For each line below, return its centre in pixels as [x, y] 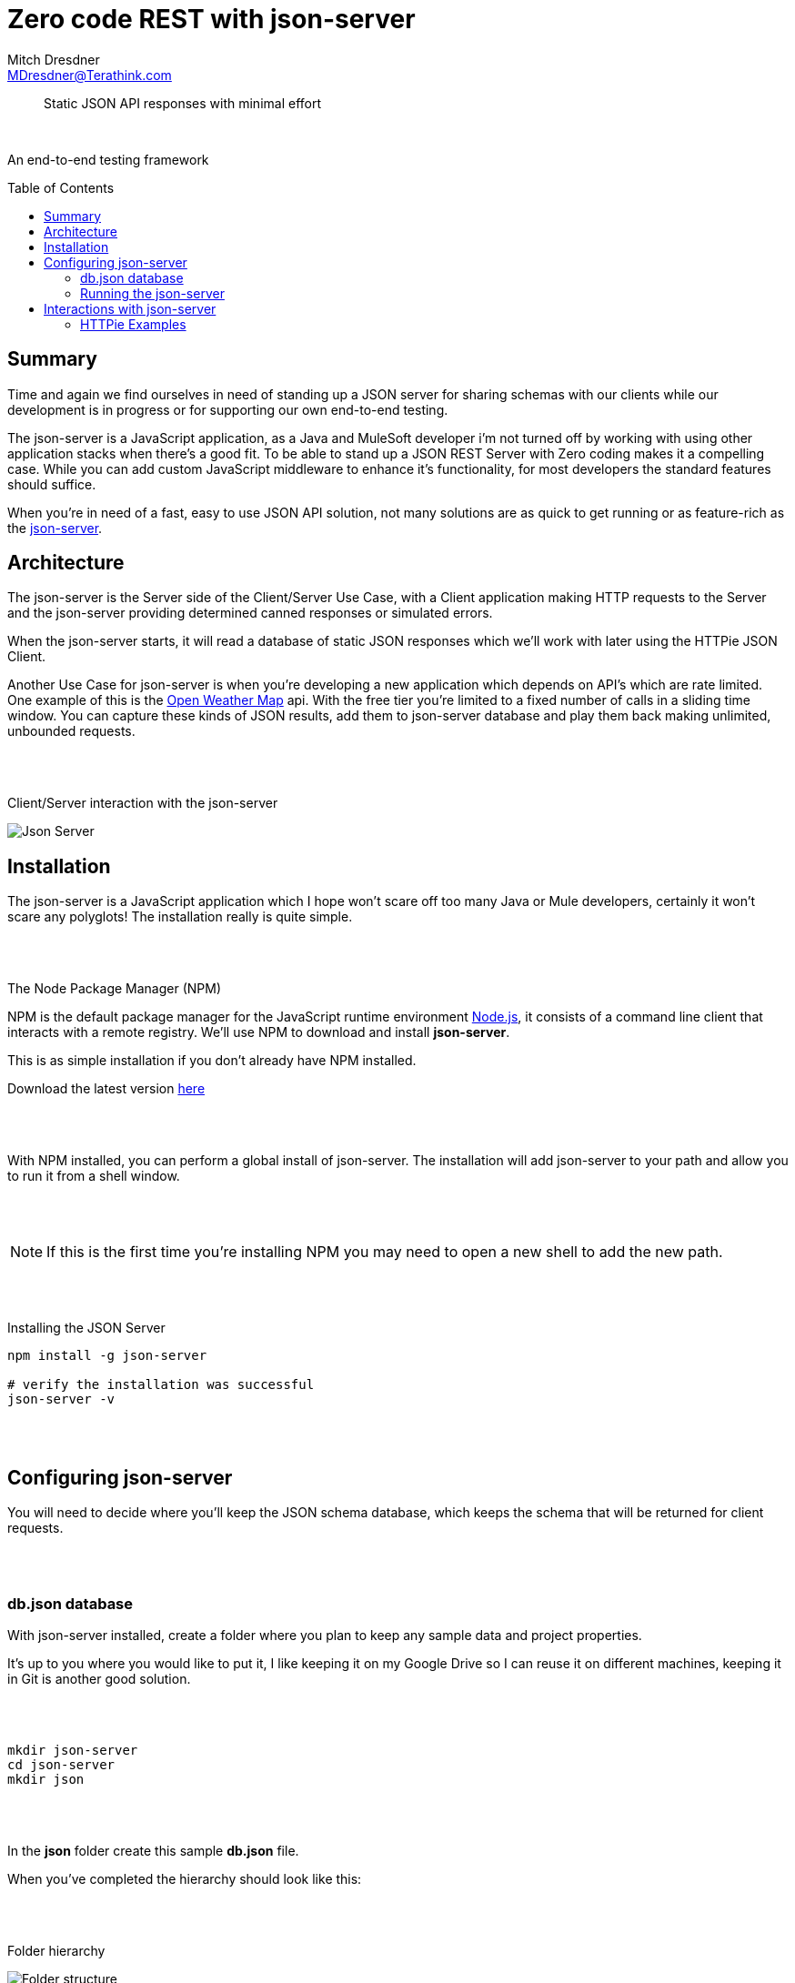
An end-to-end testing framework [108, 159]
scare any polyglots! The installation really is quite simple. [180, 917]
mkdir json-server [73, 1750]
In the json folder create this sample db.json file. [153, 1850]
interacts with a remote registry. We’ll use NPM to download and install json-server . [259, 1032]
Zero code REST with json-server [211, 19]
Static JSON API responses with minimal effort [183, 103]
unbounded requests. [71, 731]
